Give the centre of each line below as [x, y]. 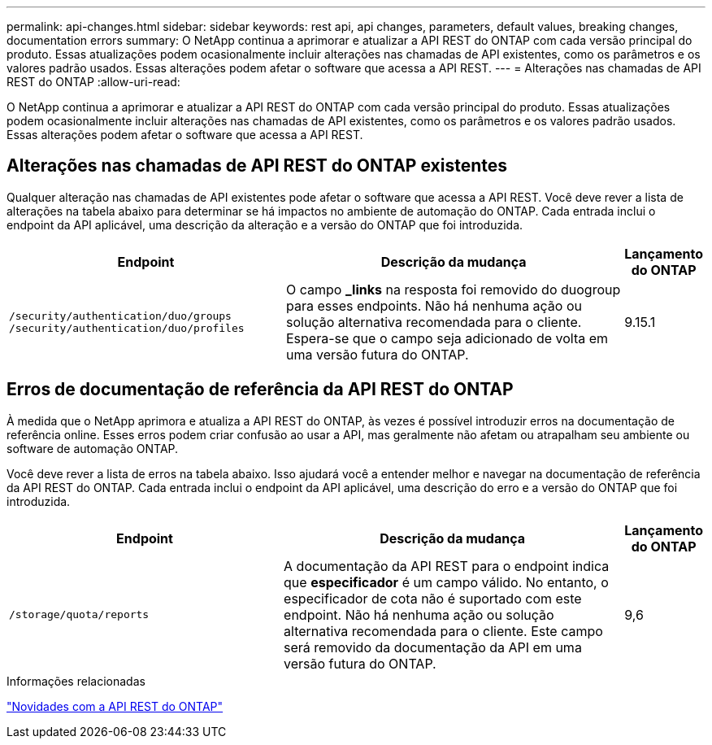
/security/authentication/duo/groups [120, 316]
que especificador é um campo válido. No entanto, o [446, 582]
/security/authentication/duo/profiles [127, 328]
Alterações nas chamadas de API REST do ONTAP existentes [257, 166]
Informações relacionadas [76, 681]
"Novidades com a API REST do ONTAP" [115, 706]
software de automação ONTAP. [93, 448]
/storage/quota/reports [79, 615]
